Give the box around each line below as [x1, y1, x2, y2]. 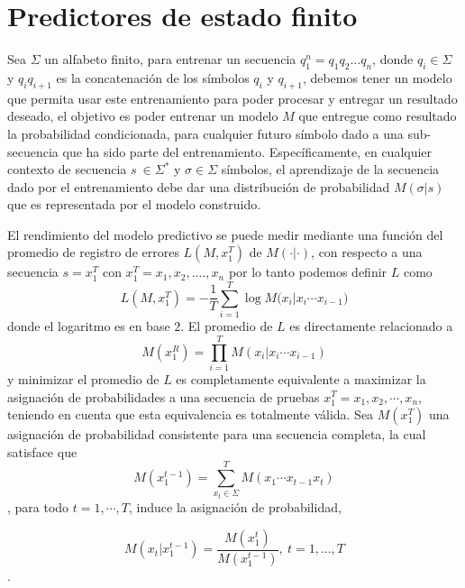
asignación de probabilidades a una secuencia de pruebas [7, 387, 320, 406]
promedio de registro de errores [7, 243, 179, 262]
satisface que [7, 442, 77, 461]
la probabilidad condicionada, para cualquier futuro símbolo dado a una [7, 124, 404, 142]
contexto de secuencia [7, 160, 127, 179]
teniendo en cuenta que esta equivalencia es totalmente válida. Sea [7, 405, 374, 424]
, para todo [7, 498, 69, 517]
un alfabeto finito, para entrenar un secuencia [44, 50, 296, 69]
